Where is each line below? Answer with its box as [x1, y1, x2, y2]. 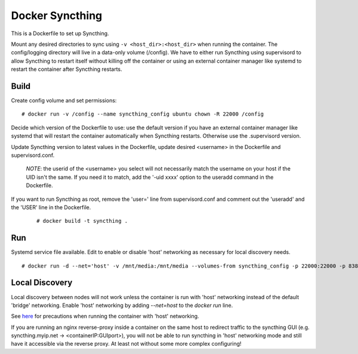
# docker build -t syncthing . [36, 218, 128, 225]
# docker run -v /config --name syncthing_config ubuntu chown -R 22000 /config [21, 111, 264, 117]
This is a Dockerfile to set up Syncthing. [11, 30, 110, 37]
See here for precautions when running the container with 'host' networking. [11, 313, 199, 320]
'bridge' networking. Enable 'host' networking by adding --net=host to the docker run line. [11, 302, 233, 309]
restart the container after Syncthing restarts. [11, 66, 122, 73]
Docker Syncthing [11, 9, 103, 22]
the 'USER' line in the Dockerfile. [11, 203, 91, 211]
